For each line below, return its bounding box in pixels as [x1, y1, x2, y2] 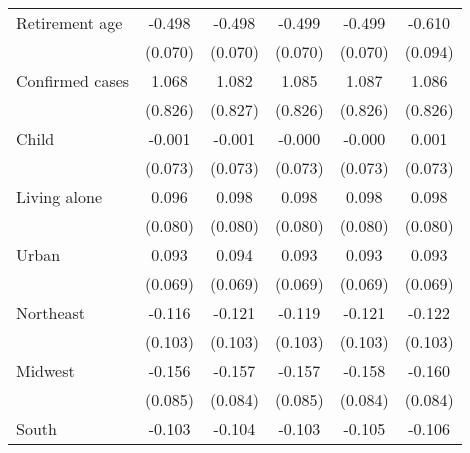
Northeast [16, 301, 86, 324]
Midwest [16, 359, 75, 382]
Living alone [16, 185, 103, 208]
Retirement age [16, 11, 123, 34]
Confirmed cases [16, 69, 130, 92]
